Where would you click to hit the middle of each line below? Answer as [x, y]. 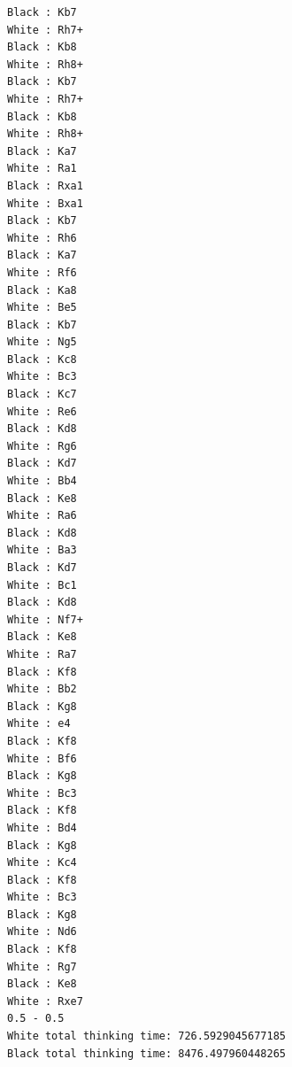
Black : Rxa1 [45, 186]
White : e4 [39, 724]
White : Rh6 [42, 238]
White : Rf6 [42, 272]
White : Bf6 [42, 758]
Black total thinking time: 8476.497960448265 [146, 1053]
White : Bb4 [42, 481]
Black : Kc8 [42, 359]
